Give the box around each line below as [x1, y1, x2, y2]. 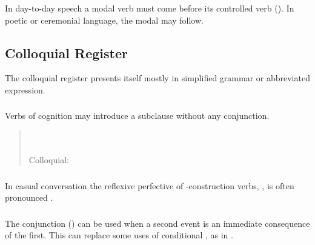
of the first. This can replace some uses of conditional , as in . [5, 229, 233, 241]
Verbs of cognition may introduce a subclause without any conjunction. [5, 109, 270, 122]
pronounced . [5, 191, 53, 204]
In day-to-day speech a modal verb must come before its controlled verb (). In [5, 1, 294, 14]
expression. [5, 83, 45, 96]
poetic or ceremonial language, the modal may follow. [5, 13, 204, 26]
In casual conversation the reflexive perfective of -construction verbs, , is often [5, 179, 294, 192]
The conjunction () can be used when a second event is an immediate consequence [5, 216, 310, 229]
